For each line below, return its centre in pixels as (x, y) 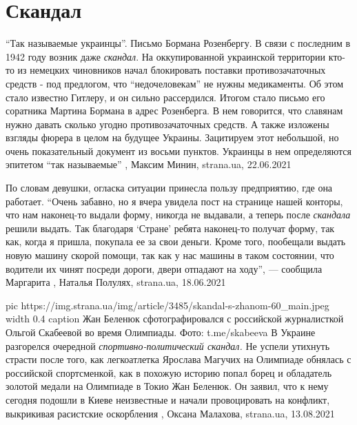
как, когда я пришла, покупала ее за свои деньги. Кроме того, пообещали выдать (176, 241)
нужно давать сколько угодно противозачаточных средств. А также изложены (167, 124)
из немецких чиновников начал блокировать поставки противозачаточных (172, 70)
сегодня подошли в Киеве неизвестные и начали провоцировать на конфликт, (168, 399)
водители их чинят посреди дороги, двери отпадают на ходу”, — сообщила (164, 268)
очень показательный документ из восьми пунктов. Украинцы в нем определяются (178, 151)
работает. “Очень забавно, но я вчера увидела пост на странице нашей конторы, (174, 201)
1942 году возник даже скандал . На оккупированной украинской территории (166, 56)
